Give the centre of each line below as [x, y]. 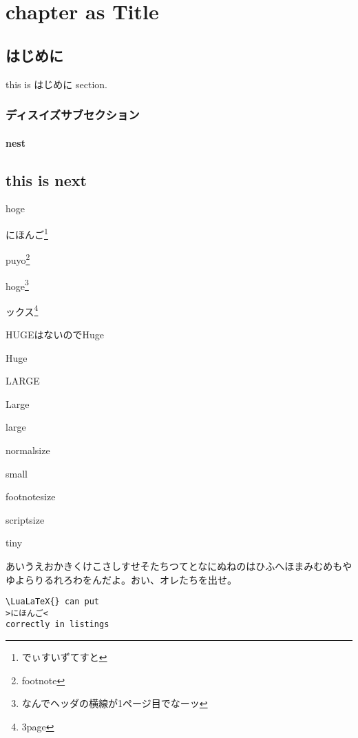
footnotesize [31, 496]
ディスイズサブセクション [73, 115]
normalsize [28, 450]
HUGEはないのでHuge [55, 334]
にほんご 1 [27, 233]
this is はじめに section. [56, 84]
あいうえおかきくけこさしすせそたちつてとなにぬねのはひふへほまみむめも [174, 565]
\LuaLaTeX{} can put [53, 602]
